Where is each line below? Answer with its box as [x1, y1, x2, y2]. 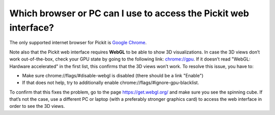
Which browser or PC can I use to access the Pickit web [9, 8, 250, 19]
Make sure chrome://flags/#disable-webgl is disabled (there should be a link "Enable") [22, 72, 204, 78]
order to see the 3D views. [9, 103, 65, 109]
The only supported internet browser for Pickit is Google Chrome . [9, 40, 147, 46]
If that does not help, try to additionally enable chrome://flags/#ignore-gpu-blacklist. [22, 79, 200, 86]
